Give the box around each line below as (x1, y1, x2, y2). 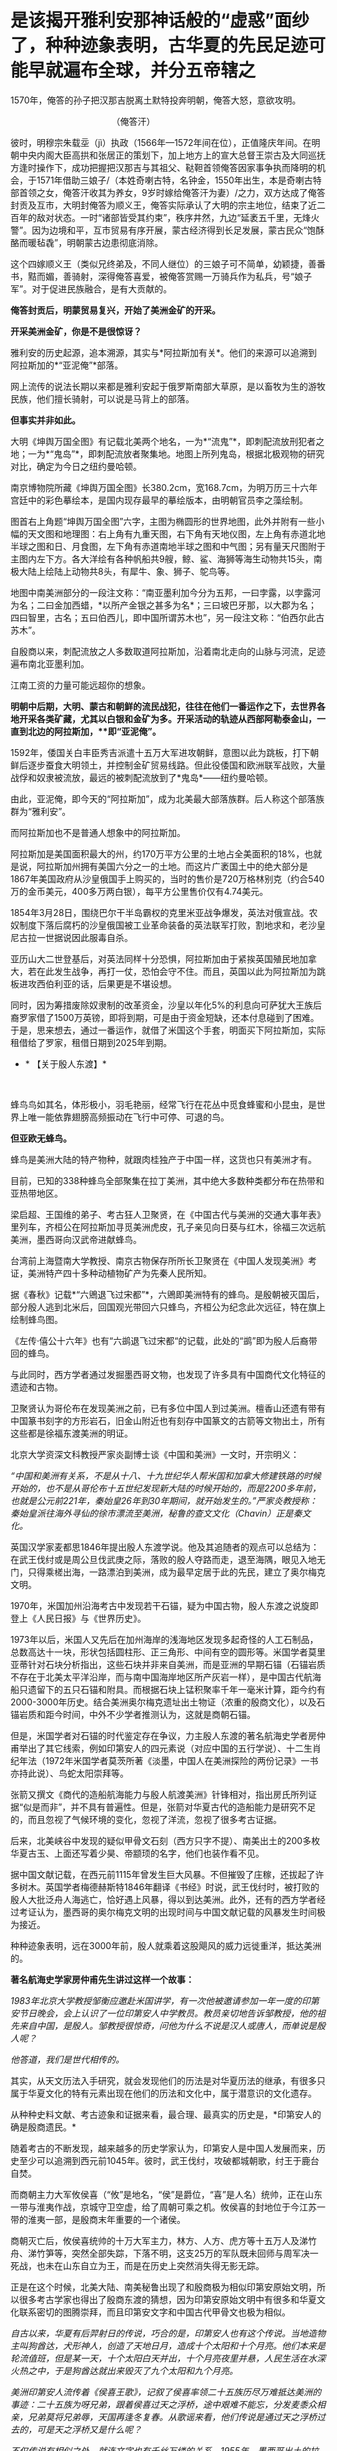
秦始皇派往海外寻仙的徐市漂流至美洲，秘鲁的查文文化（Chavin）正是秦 (10, 1507, 303, 1519)
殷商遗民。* (27, 2121, 77, 2133)
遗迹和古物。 (10, 1381, 63, 1393)
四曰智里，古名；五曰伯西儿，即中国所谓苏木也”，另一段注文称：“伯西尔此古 (10, 611, 325, 623)
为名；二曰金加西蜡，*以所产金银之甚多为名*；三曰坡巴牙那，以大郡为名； (10, 599, 318, 611)
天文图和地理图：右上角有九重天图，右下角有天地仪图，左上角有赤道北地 (27, 527, 326, 540)
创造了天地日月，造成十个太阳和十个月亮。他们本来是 (106, 2339, 326, 2351)
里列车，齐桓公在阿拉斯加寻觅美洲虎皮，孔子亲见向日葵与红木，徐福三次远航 (10, 1221, 326, 1233)
